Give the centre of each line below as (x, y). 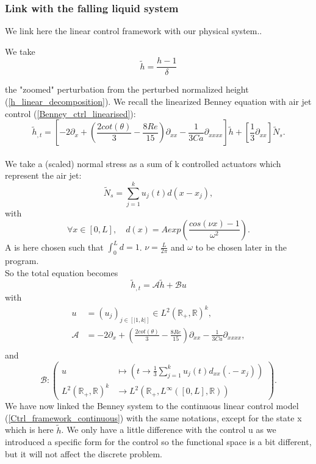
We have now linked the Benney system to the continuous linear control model (152, 406)
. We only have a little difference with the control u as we (169, 430)
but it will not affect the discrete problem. (84, 453)
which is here (29, 430)
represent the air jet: (43, 175)
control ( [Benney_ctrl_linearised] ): (70, 113)
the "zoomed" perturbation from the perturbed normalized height (127, 89)
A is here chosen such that (54, 247)
